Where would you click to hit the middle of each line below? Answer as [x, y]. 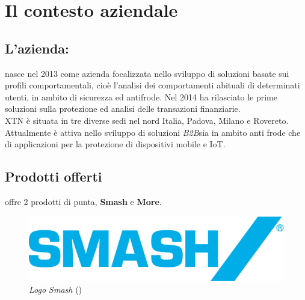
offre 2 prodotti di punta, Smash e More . [83, 201]
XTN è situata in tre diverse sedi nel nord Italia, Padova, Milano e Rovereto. [147, 120]
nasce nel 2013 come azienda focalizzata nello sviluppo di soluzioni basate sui [147, 73]
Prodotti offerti [54, 176]
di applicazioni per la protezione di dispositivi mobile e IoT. [115, 144]
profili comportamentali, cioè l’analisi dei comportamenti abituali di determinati [152, 85]
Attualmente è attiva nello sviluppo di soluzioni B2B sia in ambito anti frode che [153, 132]
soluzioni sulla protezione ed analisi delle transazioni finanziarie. [123, 109]
